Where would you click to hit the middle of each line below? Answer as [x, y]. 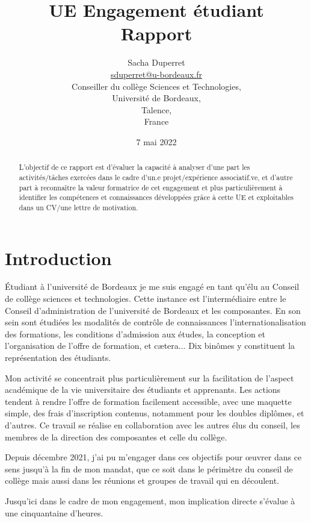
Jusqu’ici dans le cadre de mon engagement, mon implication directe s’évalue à [150, 500]
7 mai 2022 [156, 141]
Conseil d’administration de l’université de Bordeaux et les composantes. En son [153, 310]
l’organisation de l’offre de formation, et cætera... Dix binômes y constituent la [150, 346]
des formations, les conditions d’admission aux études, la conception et [135, 334]
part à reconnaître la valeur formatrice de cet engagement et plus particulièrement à [151, 187]
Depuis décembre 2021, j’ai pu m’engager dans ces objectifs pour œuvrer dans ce [153, 457]
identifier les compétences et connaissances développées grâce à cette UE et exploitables [156, 197]
